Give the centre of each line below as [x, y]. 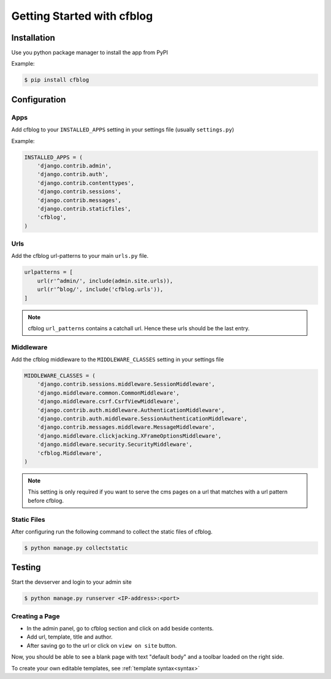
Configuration [39, 99]
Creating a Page [36, 616]
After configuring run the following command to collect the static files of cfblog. [112, 532]
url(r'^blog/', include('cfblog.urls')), [100, 289]
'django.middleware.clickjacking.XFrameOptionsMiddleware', [129, 436]
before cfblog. [46, 500]
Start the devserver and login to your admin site [71, 582]
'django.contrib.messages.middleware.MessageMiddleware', [126, 427]
